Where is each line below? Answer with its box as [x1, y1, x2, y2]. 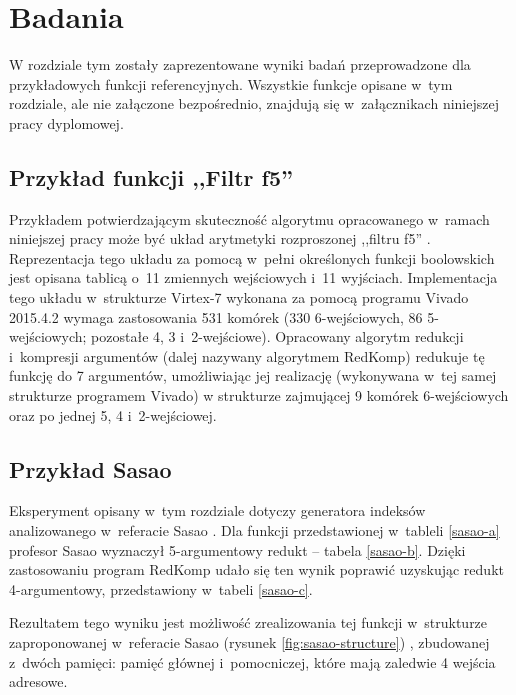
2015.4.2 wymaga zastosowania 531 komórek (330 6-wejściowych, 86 [9, 306, 423, 327]
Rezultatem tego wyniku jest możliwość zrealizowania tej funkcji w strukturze [9, 612, 488, 633]
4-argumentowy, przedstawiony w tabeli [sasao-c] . [9, 578, 313, 599]
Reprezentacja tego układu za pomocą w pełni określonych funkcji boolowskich [9, 247, 495, 268]
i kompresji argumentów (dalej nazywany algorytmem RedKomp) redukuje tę [9, 345, 485, 366]
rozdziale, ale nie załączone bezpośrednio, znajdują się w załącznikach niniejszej [9, 93, 499, 114]
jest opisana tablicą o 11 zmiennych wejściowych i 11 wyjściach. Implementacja [9, 267, 498, 288]
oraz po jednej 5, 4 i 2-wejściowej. [9, 404, 217, 425]
